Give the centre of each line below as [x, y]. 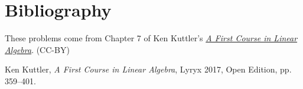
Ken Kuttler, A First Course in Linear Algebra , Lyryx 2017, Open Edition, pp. [148, 69]
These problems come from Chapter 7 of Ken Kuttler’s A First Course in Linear [151, 38]
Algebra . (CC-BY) [37, 49]
